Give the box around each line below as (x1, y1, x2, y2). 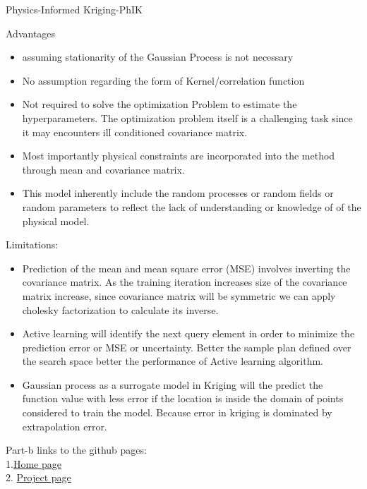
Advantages (6, 25, 56, 40)
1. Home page (6, 456, 61, 471)
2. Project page (6, 470, 71, 485)
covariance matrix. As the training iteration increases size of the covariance (22, 274, 347, 289)
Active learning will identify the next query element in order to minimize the (22, 326, 355, 341)
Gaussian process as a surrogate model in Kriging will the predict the (22, 377, 323, 392)
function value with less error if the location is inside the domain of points (22, 391, 344, 406)
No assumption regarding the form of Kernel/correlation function (22, 73, 305, 87)
